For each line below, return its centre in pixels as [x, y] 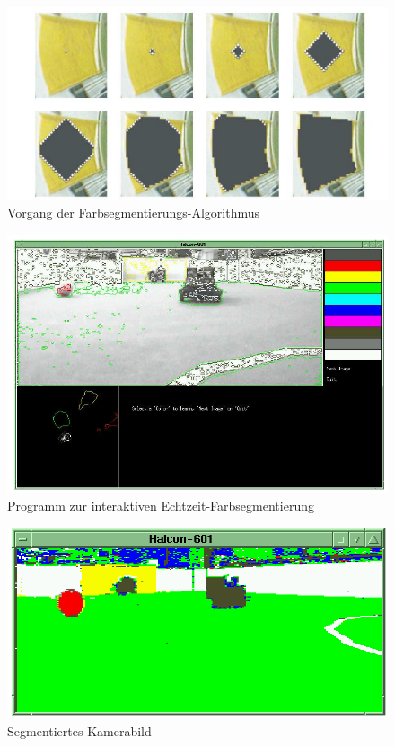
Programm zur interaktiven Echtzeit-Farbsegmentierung [161, 506]
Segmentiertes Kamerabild [79, 730]
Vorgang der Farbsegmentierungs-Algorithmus [134, 213]
